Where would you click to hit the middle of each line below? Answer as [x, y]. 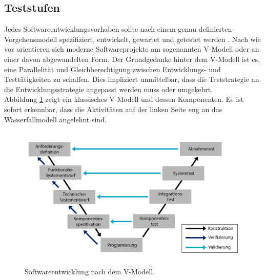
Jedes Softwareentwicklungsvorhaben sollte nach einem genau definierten [118, 29]
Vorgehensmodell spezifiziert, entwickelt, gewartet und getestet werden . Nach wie [132, 39]
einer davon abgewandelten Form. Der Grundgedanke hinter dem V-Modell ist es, [132, 59]
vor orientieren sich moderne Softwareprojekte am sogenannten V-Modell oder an [132, 49]
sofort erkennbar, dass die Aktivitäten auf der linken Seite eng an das [113, 109]
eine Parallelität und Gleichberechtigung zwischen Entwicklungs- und [113, 69]
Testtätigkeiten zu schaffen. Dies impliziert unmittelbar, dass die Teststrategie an [132, 79]
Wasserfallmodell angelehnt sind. [55, 119]
